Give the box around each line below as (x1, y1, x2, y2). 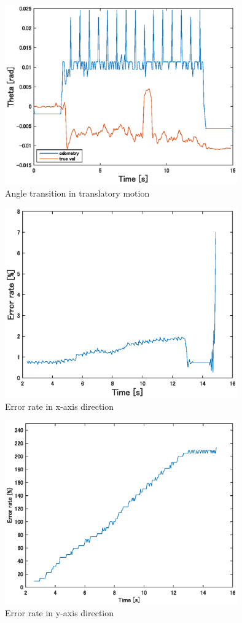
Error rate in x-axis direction (5, 400, 114, 413)
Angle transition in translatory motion (5, 186, 150, 199)
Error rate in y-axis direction (5, 606, 114, 619)
